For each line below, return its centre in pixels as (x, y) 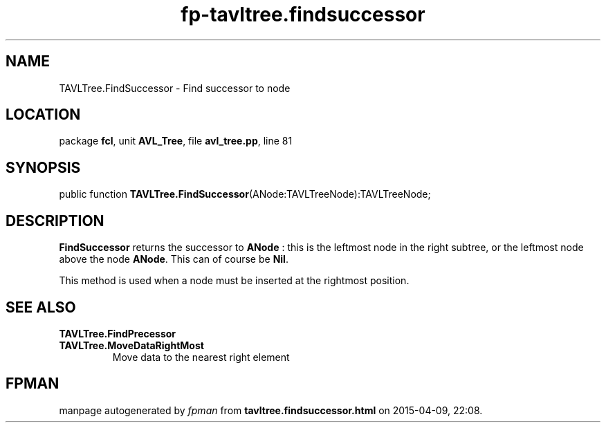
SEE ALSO (41, 307)
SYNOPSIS (43, 167)
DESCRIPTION (55, 221)
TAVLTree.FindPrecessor (118, 333)
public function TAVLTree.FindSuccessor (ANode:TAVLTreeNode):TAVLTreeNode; (245, 194)
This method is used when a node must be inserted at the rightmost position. (234, 281)
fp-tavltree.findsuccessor (303, 15)
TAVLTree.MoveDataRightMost (131, 345)
